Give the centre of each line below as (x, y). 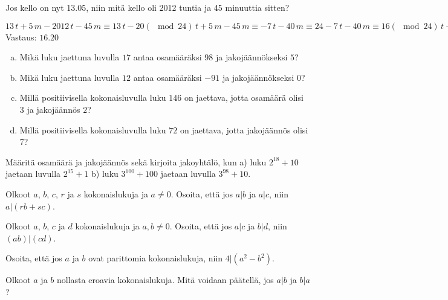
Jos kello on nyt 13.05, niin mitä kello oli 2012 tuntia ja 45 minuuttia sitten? (148, 7)
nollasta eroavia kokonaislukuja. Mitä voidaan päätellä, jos (165, 280)
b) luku (105, 174)
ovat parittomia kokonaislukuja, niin (156, 258)
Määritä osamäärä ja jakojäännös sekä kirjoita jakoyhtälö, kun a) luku (136, 161)
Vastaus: (21, 37)
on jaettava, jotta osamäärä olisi (244, 97)
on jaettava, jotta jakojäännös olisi (244, 129)
